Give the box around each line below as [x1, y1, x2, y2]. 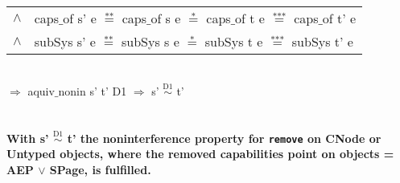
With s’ [6, 129, 49, 146]
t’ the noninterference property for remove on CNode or [67, 129, 381, 146]
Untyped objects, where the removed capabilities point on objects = [6, 145, 394, 162]
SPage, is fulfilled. [49, 161, 151, 178]
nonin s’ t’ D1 [58, 82, 127, 99]
